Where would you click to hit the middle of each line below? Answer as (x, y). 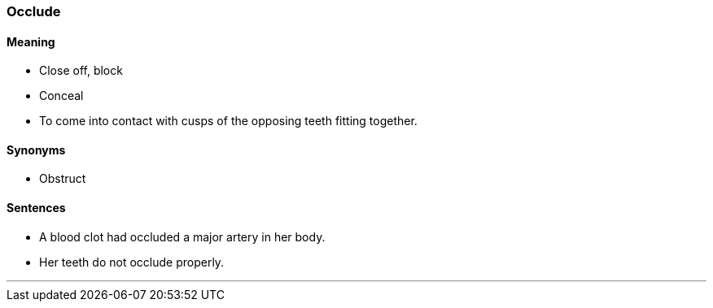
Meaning (31, 41)
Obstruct (63, 179)
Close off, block (81, 71)
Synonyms (36, 150)
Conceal (61, 96)
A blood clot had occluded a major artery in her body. (182, 236)
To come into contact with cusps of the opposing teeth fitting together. (228, 121)
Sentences (36, 208)
